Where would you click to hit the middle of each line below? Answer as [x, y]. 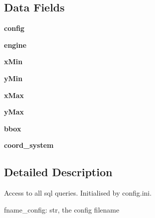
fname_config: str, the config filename [62, 209]
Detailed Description [58, 172]
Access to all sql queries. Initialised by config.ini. [78, 193]
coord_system [29, 145]
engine [15, 45]
